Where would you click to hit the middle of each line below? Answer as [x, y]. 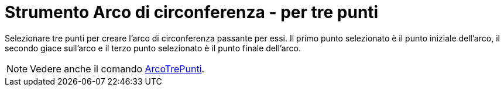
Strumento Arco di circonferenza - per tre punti [192, 12]
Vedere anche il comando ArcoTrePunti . [117, 69]
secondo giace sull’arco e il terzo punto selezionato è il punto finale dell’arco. [153, 48]
